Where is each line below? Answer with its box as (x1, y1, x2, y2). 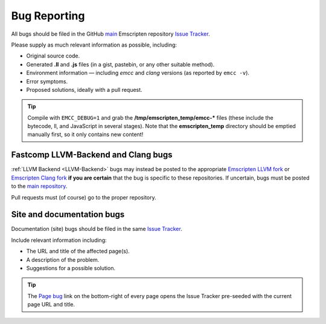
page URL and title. (27, 301, 75, 308)
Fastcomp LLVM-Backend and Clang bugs (11, 150, 173, 160)
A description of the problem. (26, 256, 100, 263)
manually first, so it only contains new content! (27, 131, 144, 138)
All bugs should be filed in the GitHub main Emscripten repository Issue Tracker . (11, 30, 211, 37)
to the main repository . (11, 183, 68, 190)
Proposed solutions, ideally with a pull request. (26, 86, 142, 93)
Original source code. (26, 52, 80, 60)
